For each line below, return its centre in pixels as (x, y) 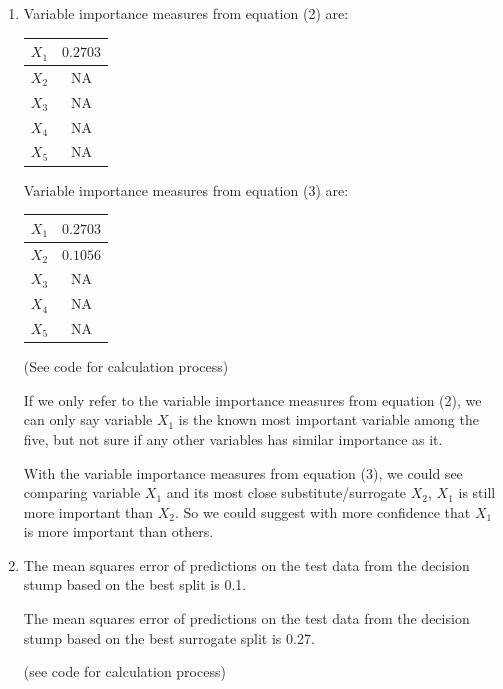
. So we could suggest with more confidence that (322, 511)
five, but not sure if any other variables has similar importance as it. (233, 438)
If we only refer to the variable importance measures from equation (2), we (252, 399)
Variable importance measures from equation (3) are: (186, 189)
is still (477, 492)
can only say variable (88, 419)
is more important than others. (118, 531)
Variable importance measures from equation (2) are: (186, 13)
